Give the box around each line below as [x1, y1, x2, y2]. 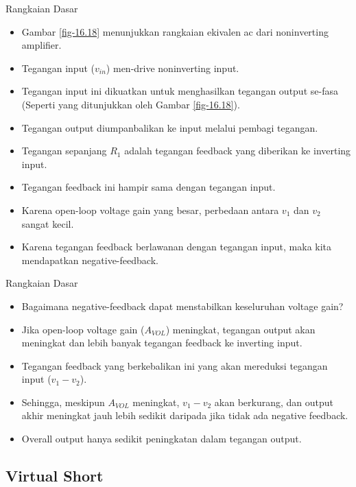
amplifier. [21, 38, 62, 52]
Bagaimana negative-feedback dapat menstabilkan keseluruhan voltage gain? [21, 298, 344, 313]
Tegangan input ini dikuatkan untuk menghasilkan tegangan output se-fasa [21, 84, 338, 98]
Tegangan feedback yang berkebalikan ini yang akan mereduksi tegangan [21, 358, 328, 372]
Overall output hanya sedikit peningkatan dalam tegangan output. [21, 431, 302, 446]
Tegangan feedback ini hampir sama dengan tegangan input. [21, 180, 276, 194]
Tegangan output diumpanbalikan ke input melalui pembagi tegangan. [21, 120, 318, 134]
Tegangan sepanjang [21, 143, 107, 158]
